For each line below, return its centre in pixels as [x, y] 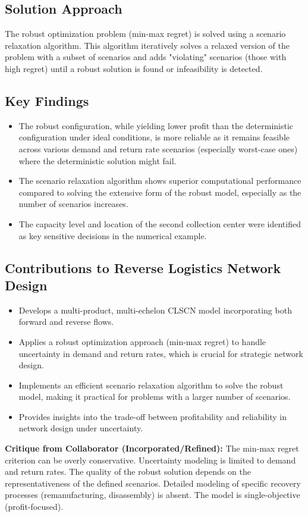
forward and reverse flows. [66, 322]
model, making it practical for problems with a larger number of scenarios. [155, 397]
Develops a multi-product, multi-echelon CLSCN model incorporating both [155, 310]
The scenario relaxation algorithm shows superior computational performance [160, 181]
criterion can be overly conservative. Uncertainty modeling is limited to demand [150, 460]
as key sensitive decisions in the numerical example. [113, 235]
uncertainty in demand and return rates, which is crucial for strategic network [161, 353]
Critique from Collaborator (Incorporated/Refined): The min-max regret [152, 448]
